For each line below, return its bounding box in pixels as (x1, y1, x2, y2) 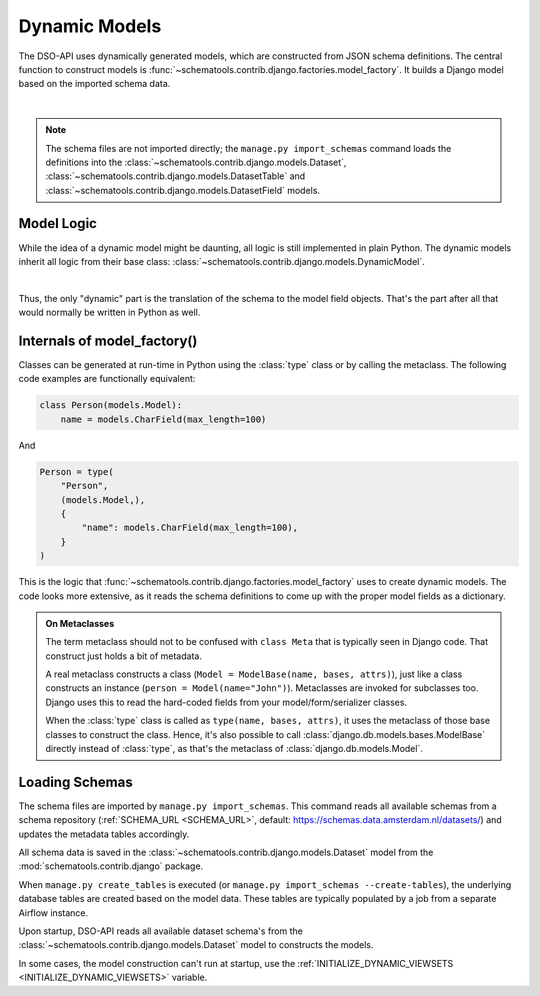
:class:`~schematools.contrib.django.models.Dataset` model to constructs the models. (18, 939, 374, 951)
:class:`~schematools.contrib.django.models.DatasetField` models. (45, 184, 320, 196)
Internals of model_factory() (18, 332, 198, 349)
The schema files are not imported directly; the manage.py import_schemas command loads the (45, 142, 452, 154)
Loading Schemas (18, 773, 134, 790)
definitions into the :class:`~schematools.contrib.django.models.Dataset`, (45, 156, 347, 168)
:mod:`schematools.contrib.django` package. (18, 860, 204, 872)
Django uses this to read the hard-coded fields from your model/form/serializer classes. (45, 696, 408, 708)
